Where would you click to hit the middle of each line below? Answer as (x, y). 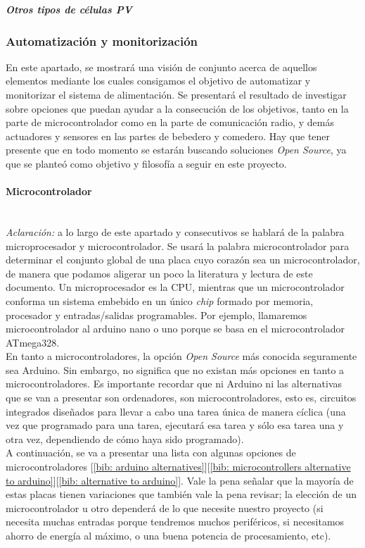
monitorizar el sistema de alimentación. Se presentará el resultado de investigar (176, 94)
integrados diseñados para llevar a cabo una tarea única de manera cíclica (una (176, 411)
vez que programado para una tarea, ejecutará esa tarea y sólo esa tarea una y (175, 425)
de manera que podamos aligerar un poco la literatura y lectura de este (159, 273)
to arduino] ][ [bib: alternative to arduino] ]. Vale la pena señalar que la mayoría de (180, 480)
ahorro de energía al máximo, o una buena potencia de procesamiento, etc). (168, 536)
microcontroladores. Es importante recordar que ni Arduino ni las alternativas (174, 384)
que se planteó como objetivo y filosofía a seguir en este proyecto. (146, 163)
